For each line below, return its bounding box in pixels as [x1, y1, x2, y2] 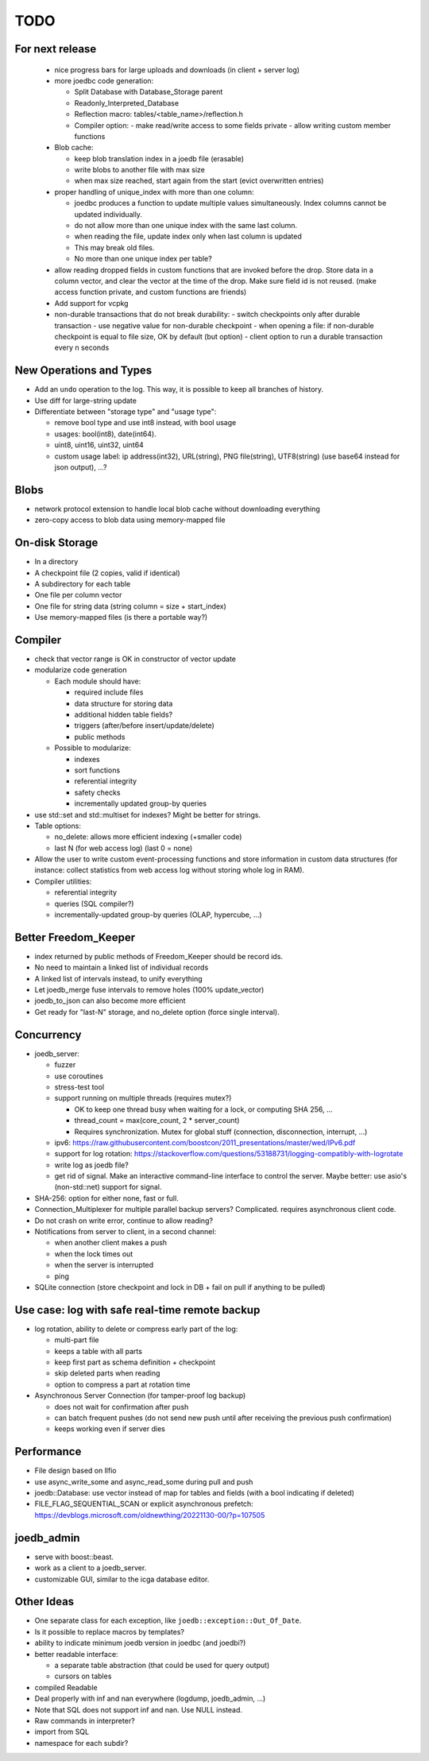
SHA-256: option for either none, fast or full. [34, 1193, 179, 1203]
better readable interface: [34, 1649, 118, 1658]
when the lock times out [54, 1248, 133, 1259]
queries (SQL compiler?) [54, 899, 134, 908]
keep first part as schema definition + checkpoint [54, 1357, 216, 1367]
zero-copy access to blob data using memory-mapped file [34, 515, 226, 524]
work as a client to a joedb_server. [34, 1563, 147, 1573]
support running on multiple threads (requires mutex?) [54, 1093, 232, 1103]
